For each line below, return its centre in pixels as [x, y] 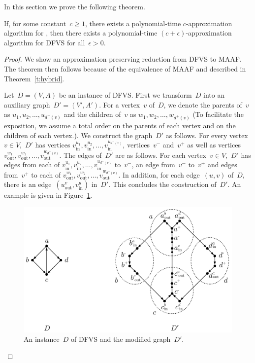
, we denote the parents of [203, 104]
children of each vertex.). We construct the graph [78, 135]
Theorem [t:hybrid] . [34, 78]
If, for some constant [35, 23]
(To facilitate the [218, 114]
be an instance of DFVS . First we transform [125, 95]
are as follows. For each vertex [161, 155]
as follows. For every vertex [207, 135]
